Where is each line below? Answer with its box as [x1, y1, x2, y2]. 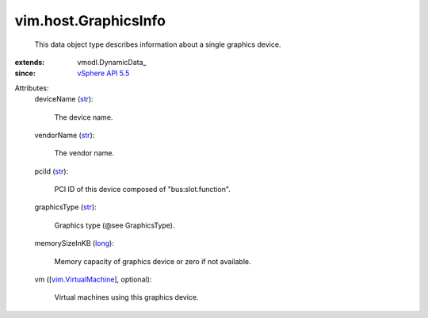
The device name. [54, 112, 113, 122]
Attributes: [14, 83, 49, 93]
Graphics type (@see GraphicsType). [54, 220, 175, 230]
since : [14, 68, 36, 79]
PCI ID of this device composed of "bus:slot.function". [54, 185, 231, 194]
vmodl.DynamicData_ [77, 57, 147, 67]
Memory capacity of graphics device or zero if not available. [54, 256, 251, 266]
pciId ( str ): [34, 167, 69, 176]
